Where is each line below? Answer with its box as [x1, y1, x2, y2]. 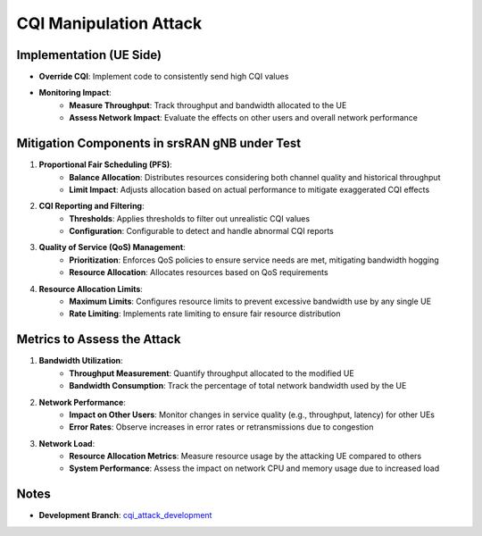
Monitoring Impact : [38, 88, 112, 98]
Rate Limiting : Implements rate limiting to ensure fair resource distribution [69, 308, 341, 319]
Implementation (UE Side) [16, 47, 162, 63]
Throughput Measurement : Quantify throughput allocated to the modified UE [69, 367, 354, 379]
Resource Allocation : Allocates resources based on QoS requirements [69, 267, 329, 278]
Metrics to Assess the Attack [16, 331, 181, 348]
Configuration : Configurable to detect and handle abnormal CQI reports [69, 226, 334, 237]
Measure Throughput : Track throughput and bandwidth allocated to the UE [69, 99, 347, 111]
